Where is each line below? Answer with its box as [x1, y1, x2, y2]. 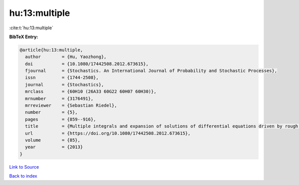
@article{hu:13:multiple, [19, 47, 83, 53]
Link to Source [9, 164, 39, 170]
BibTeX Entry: [9, 34, 38, 40]
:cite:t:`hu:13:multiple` [9, 25, 53, 31]
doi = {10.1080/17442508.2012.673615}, [25, 61, 149, 66]
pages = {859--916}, [25, 117, 97, 122]
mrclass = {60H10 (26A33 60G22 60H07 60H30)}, [25, 89, 156, 94]
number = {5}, [25, 110, 78, 115]
